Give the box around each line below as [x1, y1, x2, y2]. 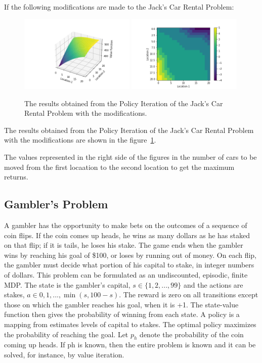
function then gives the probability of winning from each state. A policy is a [4, 309, 240, 320]
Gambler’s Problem [4, 196, 108, 212]
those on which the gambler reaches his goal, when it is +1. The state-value [4, 299, 239, 309]
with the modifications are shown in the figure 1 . [4, 134, 156, 145]
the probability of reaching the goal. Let [4, 329, 128, 339]
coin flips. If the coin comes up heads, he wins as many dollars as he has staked [4, 230, 250, 240]
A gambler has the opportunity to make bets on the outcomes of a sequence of [4, 220, 247, 231]
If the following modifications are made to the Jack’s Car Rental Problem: [4, 2, 234, 12]
